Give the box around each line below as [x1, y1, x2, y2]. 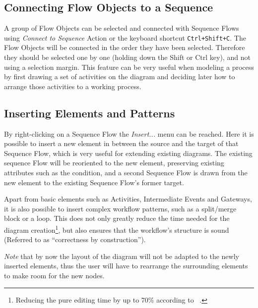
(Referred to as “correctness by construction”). [4, 234, 146, 245]
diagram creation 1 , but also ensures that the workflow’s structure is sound [4, 223, 229, 235]
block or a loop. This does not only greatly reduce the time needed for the [4, 213, 230, 223]
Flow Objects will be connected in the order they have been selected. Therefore [4, 42, 245, 52]
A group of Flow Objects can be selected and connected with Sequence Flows [4, 23, 239, 33]
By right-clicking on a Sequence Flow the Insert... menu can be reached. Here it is [4, 128, 254, 139]
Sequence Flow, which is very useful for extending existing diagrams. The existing [4, 148, 253, 158]
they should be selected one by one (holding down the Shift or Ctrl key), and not [4, 52, 251, 62]
